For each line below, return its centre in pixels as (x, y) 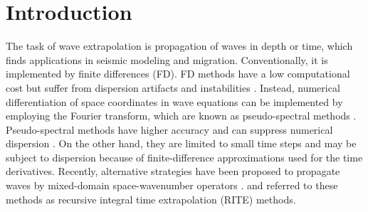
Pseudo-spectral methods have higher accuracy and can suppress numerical (169, 129)
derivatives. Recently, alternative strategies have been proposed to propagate (173, 171)
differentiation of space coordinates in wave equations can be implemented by (174, 101)
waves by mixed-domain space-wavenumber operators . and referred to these (172, 185)
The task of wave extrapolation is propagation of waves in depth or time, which (179, 46)
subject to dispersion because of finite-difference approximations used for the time (184, 157)
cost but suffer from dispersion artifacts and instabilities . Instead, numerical (173, 87)
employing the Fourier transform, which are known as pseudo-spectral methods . (181, 116)
